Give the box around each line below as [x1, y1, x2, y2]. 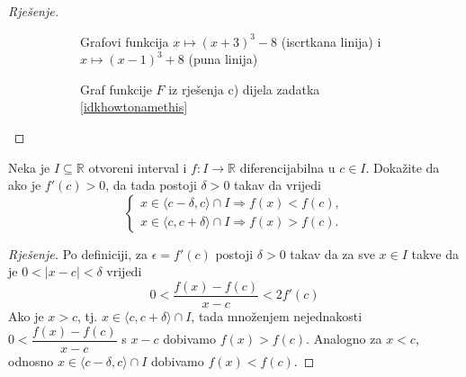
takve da [411, 244, 460, 263]
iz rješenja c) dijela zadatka [168, 79, 320, 98]
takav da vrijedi [234, 175, 321, 194]
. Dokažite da [365, 157, 440, 176]
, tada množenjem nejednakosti [191, 307, 363, 325]
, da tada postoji [105, 175, 197, 194]
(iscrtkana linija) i [281, 31, 381, 50]
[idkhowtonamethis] [80, 97, 188, 116]
